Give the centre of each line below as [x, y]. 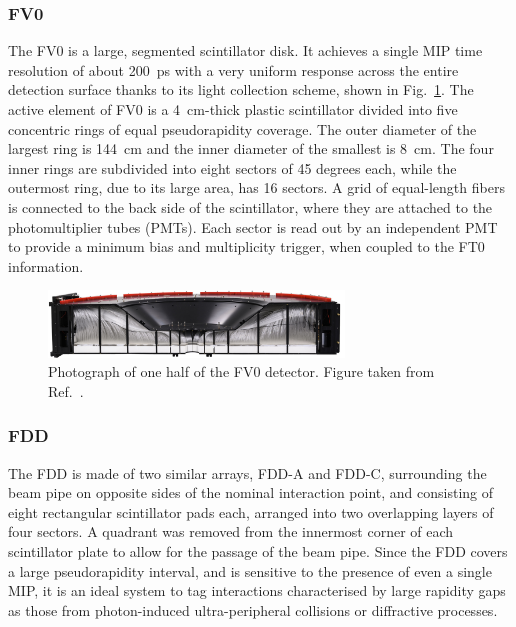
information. [46, 265]
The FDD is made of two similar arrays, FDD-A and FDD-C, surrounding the [247, 472]
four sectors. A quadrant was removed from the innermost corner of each [231, 531]
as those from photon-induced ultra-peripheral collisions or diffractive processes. [253, 609]
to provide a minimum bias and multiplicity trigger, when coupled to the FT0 [246, 246]
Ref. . [66, 390]
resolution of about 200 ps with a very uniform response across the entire [233, 69]
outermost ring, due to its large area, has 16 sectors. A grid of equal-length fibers [256, 187]
